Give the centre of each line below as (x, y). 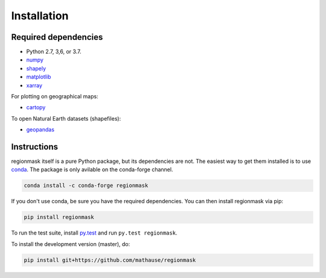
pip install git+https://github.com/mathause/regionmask (110, 260)
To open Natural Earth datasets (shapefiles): (66, 118)
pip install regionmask (59, 217)
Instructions (35, 147)
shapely (36, 68)
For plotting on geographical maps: (55, 96)
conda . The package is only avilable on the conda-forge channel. (92, 169)
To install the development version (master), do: (71, 244)
